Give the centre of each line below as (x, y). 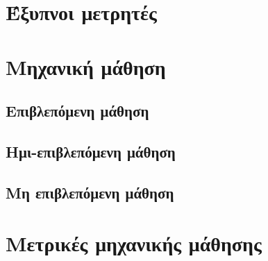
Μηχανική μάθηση (86, 66)
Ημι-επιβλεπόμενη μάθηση (91, 151)
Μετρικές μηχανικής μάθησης (134, 243)
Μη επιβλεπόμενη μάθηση (90, 192)
